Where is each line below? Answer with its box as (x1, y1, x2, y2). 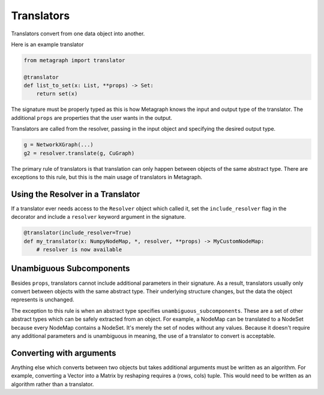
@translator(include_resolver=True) (23, 230, 132, 236)
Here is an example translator (11, 41, 84, 48)
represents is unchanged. (11, 296, 74, 303)
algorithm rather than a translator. (11, 381, 94, 388)
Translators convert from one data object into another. (11, 30, 145, 37)
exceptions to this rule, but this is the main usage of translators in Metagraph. (11, 174, 202, 180)
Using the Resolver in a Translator (11, 189, 140, 199)
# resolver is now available (36, 246, 122, 253)
